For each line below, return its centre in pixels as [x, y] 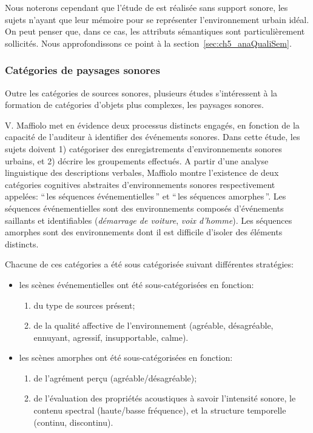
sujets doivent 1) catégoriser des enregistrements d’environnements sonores [143, 148]
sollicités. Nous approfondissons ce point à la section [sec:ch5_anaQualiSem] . [148, 43]
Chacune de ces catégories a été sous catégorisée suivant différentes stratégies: [149, 264]
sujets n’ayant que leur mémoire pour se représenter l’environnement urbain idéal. [157, 19]
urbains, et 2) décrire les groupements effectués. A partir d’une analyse [137, 160]
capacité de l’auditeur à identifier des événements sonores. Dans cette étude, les [153, 137]
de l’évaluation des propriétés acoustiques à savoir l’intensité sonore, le [165, 398]
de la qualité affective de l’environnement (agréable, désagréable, [153, 325]
